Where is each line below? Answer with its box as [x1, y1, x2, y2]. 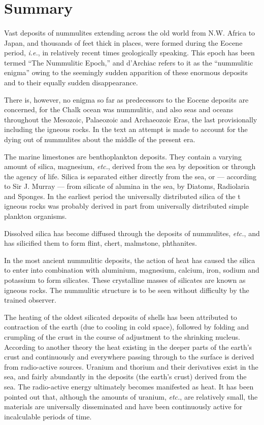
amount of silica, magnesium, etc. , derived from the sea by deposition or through [4, 161, 256, 172]
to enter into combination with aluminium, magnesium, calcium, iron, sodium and [4, 265, 259, 275]
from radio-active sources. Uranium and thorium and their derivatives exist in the [4, 361, 258, 372]
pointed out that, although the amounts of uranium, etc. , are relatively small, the [4, 391, 258, 402]
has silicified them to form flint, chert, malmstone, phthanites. [4, 238, 197, 248]
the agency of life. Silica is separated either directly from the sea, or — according [4, 171, 257, 181]
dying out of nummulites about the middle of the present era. [4, 134, 195, 144]
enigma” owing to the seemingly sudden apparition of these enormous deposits [4, 67, 248, 78]
